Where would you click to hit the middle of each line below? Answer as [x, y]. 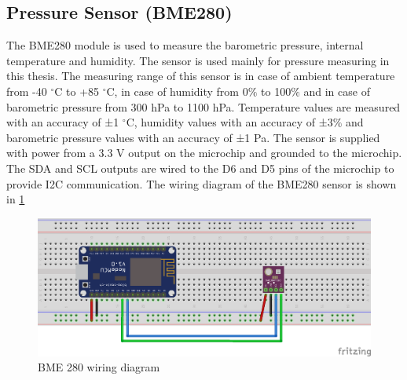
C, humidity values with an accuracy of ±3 [229, 122]
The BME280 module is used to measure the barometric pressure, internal [185, 45]
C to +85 [77, 91]
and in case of [337, 91]
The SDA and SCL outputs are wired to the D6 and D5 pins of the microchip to [200, 168]
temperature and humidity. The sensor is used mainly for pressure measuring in [198, 60]
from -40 [27, 91]
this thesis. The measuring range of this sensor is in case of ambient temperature [201, 76]
